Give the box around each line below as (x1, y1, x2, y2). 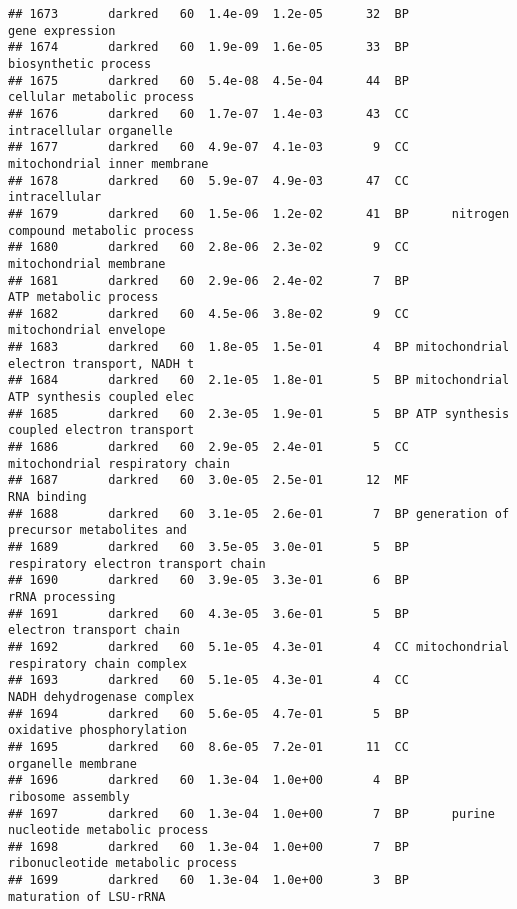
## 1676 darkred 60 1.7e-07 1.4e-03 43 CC (8, 106, 409, 121)
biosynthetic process (8, 56, 152, 71)
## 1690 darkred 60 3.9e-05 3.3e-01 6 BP (8, 573, 409, 588)
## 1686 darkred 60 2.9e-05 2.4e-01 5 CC (8, 440, 409, 455)
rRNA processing (8, 589, 116, 604)
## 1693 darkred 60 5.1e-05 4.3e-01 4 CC (8, 673, 409, 688)
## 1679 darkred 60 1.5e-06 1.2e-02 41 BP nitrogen (8, 206, 510, 221)
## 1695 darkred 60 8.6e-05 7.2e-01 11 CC (8, 739, 409, 754)
